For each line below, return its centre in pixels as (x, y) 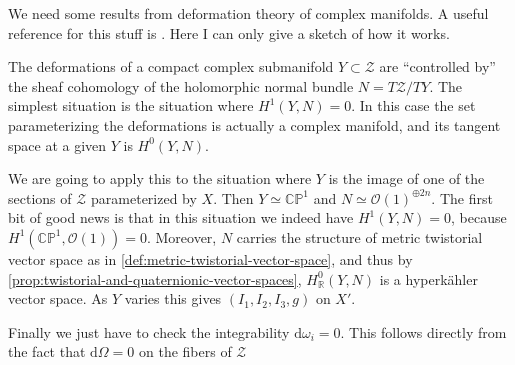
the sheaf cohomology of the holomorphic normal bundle (181, 85)
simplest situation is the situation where (131, 105)
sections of (40, 197)
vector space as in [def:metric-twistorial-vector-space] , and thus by (210, 258)
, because (479, 217)
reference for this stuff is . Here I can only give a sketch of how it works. (229, 32)
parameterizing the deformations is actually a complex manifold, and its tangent (254, 124)
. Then (233, 197)
